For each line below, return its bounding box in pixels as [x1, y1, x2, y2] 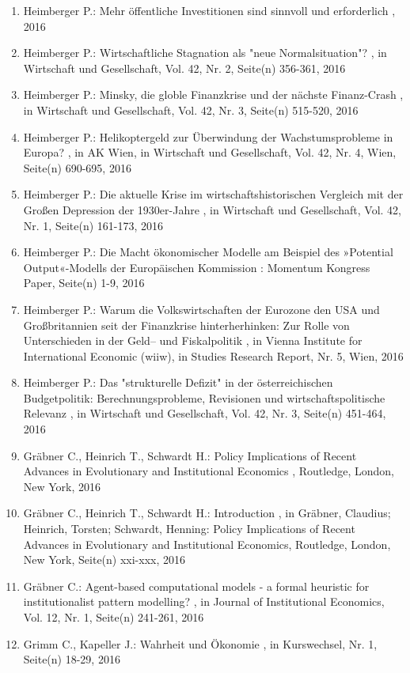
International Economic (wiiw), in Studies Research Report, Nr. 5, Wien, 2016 [23, 347, 404, 364]
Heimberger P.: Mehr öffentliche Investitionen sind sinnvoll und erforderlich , [23, 2, 396, 18]
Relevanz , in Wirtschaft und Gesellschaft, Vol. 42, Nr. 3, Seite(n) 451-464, [23, 405, 386, 422]
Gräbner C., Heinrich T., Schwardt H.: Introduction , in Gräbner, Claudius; [23, 505, 391, 521]
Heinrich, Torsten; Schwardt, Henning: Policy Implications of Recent [23, 520, 355, 537]
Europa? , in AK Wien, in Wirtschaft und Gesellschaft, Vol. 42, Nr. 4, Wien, [23, 144, 397, 161]
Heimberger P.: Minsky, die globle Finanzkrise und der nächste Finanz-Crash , [23, 86, 404, 103]
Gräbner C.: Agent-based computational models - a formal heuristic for [23, 577, 370, 594]
